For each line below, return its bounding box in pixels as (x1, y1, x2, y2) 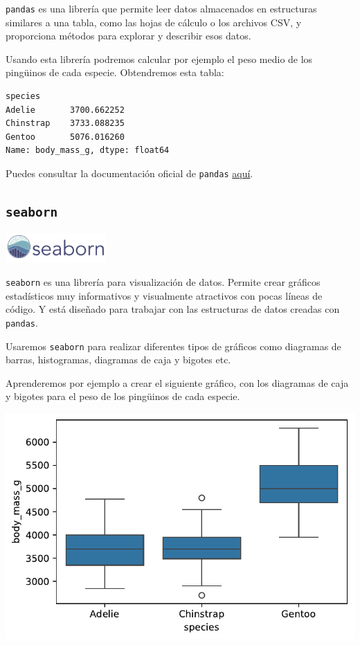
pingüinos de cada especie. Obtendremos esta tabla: (6, 65, 224, 80)
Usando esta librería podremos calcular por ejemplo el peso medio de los (6, 51, 313, 66)
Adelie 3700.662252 (6, 105, 125, 115)
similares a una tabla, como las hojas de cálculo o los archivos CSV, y (6, 15, 302, 29)
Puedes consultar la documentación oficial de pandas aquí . (6, 166, 253, 180)
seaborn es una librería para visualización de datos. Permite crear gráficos (6, 275, 321, 289)
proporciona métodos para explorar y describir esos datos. (6, 28, 251, 43)
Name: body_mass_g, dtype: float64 (6, 145, 170, 156)
